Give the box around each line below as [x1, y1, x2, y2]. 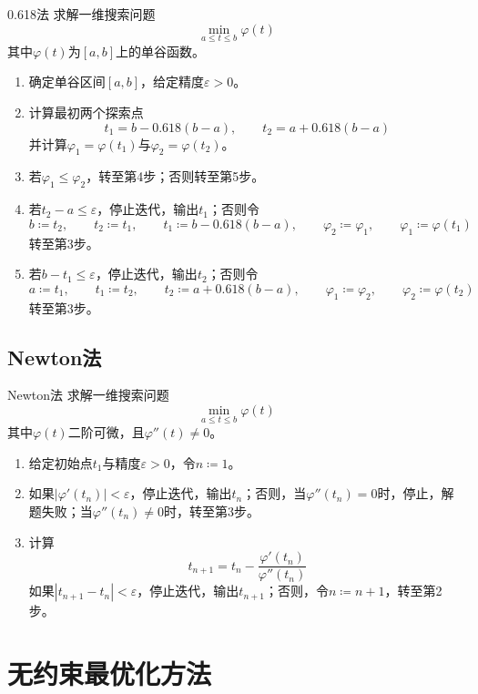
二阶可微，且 [67, 423, 145, 442]
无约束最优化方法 [7, 654, 212, 691]
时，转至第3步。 [163, 501, 259, 520]
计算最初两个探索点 [28, 103, 144, 121]
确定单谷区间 [28, 72, 106, 91]
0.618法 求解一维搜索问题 [7, 5, 156, 23]
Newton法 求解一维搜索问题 [7, 385, 169, 404]
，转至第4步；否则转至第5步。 [86, 167, 265, 186]
